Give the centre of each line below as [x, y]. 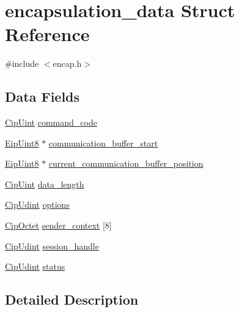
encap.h [67, 63]
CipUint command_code [51, 122]
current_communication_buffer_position [126, 163]
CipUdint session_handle [52, 245]
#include [22, 63]
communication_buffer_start [103, 143]
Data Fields [42, 97]
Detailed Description [72, 299]
